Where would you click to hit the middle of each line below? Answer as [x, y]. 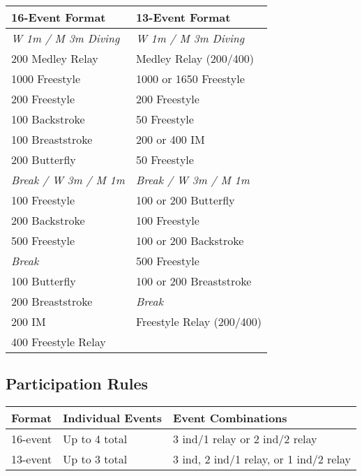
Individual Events [113, 418]
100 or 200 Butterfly [185, 200]
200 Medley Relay [55, 58]
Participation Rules [77, 384]
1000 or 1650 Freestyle [190, 79]
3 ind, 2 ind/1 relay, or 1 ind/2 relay [262, 459]
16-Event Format [59, 17]
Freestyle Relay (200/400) [198, 321]
